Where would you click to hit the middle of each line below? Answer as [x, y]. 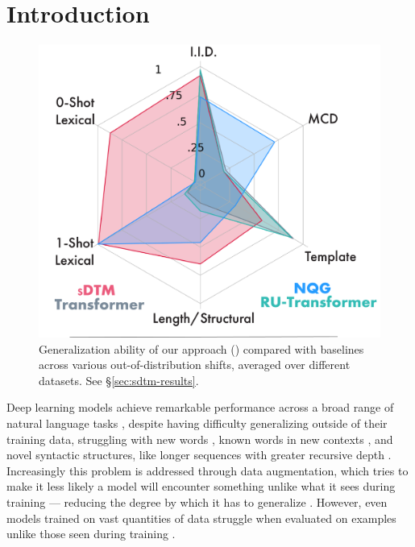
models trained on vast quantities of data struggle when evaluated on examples [201, 518]
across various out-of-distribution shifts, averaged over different [195, 365]
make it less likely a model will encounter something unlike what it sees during [201, 486]
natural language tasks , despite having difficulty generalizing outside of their [197, 423]
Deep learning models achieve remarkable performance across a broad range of [200, 407]
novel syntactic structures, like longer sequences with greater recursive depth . [199, 455]
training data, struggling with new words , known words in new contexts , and [200, 439]
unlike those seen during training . [91, 534]
